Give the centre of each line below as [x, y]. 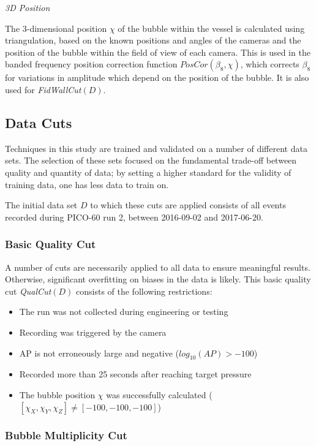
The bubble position [57, 394]
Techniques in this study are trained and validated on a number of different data [156, 148]
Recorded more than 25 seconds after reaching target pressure [135, 374]
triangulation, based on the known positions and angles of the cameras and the [153, 40]
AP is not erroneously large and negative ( [99, 353]
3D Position [28, 7]
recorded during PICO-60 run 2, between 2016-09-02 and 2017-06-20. [134, 217]
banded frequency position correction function [91, 64]
